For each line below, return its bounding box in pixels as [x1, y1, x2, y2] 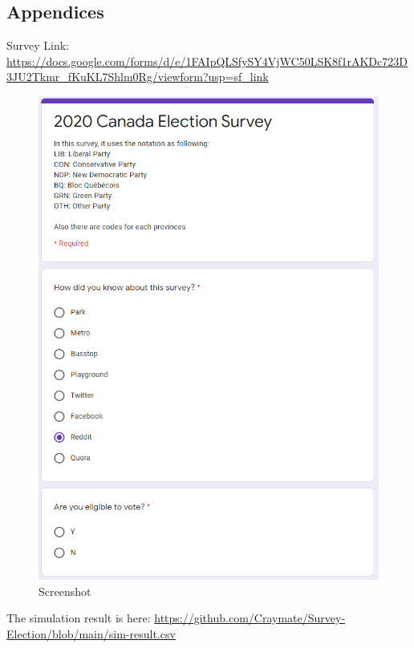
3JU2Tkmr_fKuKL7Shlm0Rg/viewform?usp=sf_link [6, 68, 269, 85]
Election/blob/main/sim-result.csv [6, 625, 176, 642]
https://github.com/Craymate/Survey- [154, 610, 346, 626]
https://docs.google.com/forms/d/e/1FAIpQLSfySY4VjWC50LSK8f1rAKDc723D [6, 52, 408, 69]
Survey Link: [6, 37, 70, 54]
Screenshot [39, 582, 91, 599]
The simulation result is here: [6, 610, 151, 626]
